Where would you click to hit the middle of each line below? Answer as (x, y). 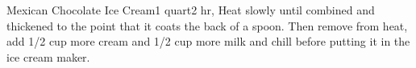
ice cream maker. (48, 56)
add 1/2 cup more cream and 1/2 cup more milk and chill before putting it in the (208, 41)
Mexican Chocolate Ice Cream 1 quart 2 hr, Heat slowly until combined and (191, 10)
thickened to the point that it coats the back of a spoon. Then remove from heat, (207, 25)
